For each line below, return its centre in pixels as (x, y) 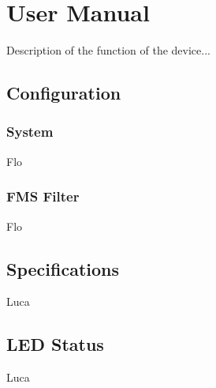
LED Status (55, 344)
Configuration (64, 93)
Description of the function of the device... (108, 50)
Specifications (63, 268)
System (30, 132)
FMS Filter (43, 196)
